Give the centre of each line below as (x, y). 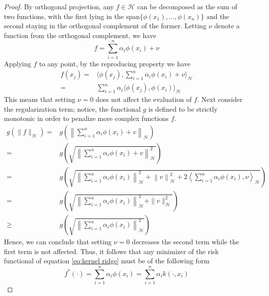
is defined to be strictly (183, 109)
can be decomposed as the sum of (187, 6)
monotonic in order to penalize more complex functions (86, 118)
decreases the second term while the (185, 242)
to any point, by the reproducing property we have (115, 63)
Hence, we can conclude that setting (58, 242)
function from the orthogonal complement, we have (80, 35)
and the (218, 16)
